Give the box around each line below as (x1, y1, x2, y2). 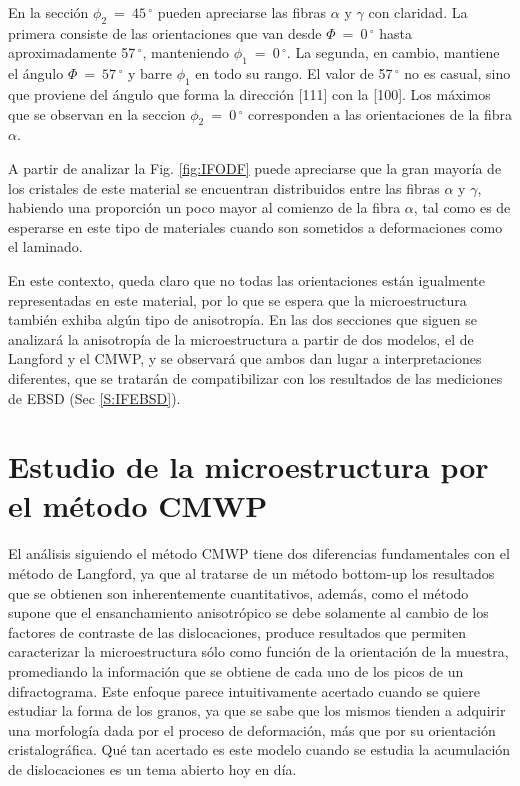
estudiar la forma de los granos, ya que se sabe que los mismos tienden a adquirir (8, 700, 506, 721)
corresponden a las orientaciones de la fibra (247, 103, 513, 124)
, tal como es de (413, 197, 511, 218)
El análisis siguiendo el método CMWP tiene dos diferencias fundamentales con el (8, 543, 510, 564)
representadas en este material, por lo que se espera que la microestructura (8, 289, 467, 310)
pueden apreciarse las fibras (157, 2, 327, 22)
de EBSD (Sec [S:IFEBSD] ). (8, 387, 181, 408)
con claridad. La (368, 2, 468, 22)
